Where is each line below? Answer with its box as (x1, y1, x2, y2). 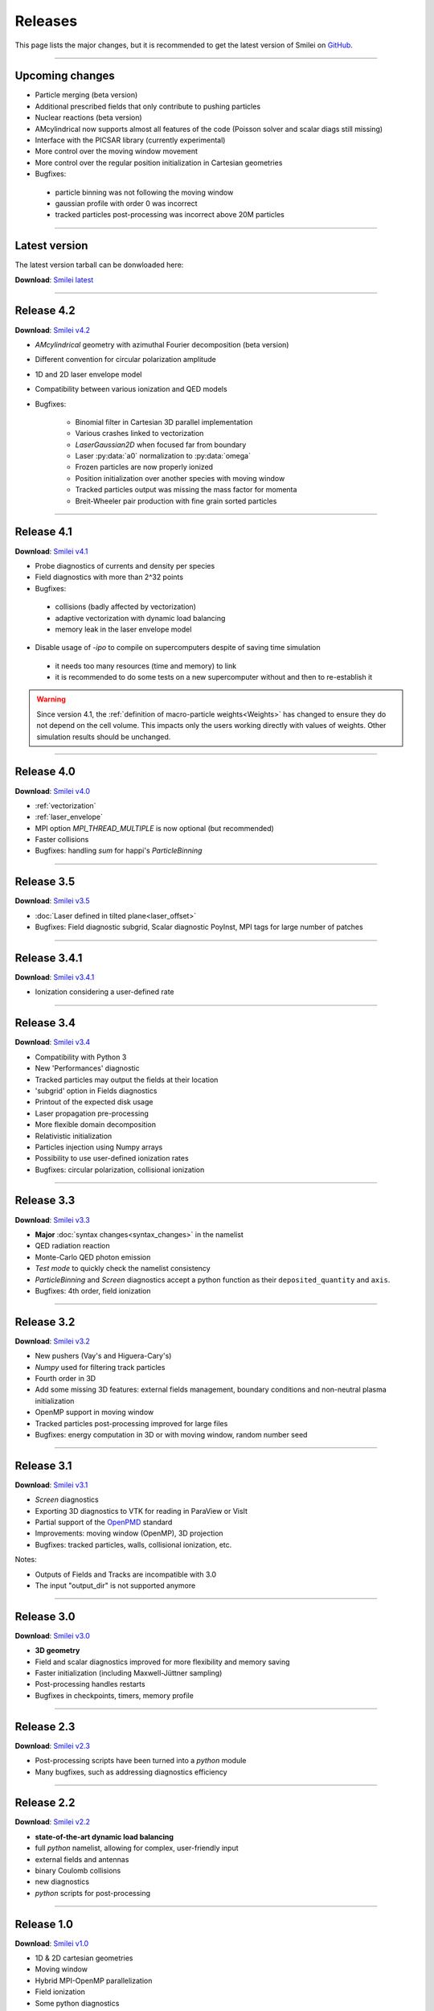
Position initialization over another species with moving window (75, 473, 285, 483)
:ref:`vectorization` (35, 800, 96, 810)
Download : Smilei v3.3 (14, 1215, 90, 1224)
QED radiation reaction (35, 1241, 110, 1251)
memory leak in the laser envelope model (55, 624, 192, 634)
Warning (36, 694, 66, 704)
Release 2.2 (14, 1796, 76, 1810)
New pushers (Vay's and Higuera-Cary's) (35, 1351, 172, 1361)
